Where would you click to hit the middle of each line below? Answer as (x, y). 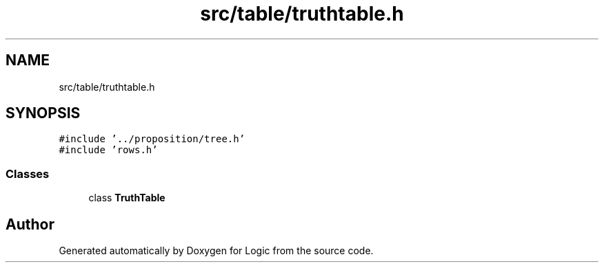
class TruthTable (127, 198)
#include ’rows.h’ (108, 150)
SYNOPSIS (43, 113)
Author (30, 224)
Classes (28, 174)
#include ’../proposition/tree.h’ (152, 139)
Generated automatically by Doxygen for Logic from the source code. (216, 251)
